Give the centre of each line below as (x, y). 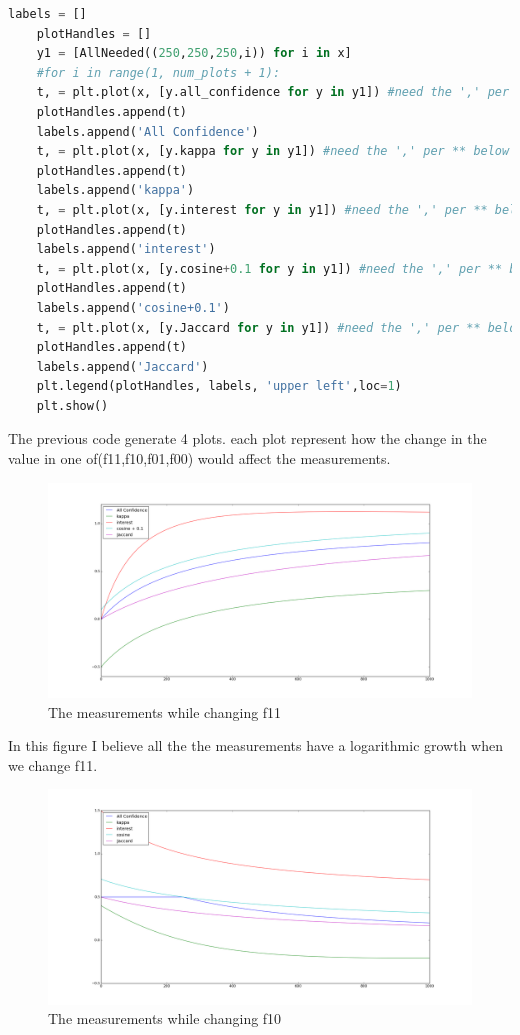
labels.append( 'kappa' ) (115, 190)
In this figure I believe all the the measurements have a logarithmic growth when (256, 745)
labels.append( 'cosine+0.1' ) (133, 307)
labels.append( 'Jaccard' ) (122, 366)
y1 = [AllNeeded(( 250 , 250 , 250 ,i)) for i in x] (194, 53)
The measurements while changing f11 (165, 711)
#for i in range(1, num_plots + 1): (158, 72)
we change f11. (53, 764)
